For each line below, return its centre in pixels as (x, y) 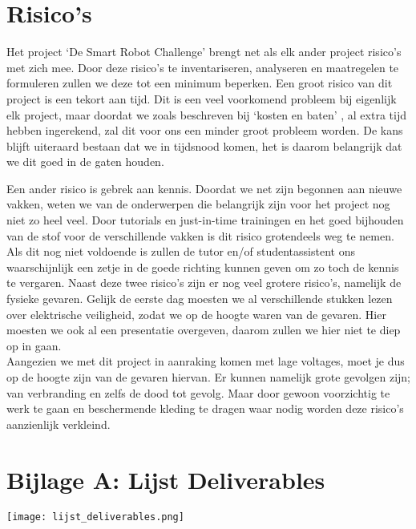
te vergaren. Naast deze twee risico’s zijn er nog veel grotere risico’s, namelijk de (204, 283)
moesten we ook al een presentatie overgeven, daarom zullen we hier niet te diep (204, 330)
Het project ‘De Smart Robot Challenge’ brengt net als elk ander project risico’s (204, 52)
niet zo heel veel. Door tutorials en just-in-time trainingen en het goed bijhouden (205, 220)
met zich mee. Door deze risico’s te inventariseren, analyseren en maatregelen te (203, 67)
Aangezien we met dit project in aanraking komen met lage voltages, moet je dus (206, 361)
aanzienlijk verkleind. (59, 424)
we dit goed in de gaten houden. (85, 162)
